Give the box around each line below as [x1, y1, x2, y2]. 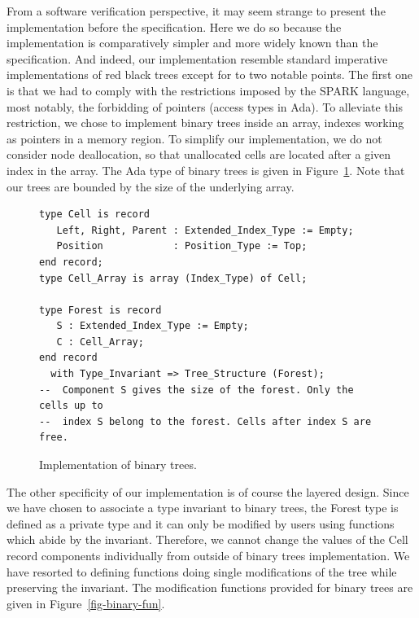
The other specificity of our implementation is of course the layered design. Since [7, 483, 409, 500]
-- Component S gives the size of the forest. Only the [39, 384, 354, 396]
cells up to [39, 400, 103, 412]
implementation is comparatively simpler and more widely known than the [7, 34, 378, 51]
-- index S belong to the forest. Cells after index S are [39, 415, 372, 427]
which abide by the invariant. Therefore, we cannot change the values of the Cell [7, 531, 408, 548]
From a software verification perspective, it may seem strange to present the [7, 2, 386, 19]
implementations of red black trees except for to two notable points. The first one [7, 66, 412, 83]
